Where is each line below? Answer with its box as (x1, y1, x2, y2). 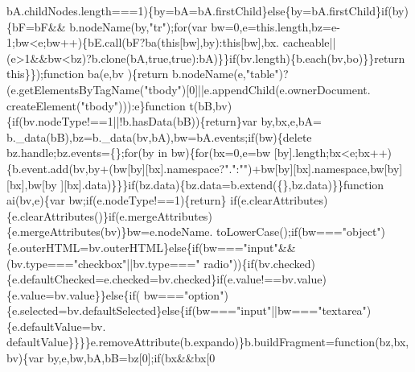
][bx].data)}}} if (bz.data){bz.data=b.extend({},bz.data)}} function (60, 176, 384, 192)
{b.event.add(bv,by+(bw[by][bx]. (6, 159, 167, 176)
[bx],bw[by (6, 176, 57, 192)
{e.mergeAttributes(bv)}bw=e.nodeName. (6, 223, 213, 240)
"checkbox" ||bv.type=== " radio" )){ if (73, 254, 254, 271)
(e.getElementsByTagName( (6, 81, 145, 97)
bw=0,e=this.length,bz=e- (211, 18, 340, 35)
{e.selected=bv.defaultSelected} (6, 302, 162, 319)
